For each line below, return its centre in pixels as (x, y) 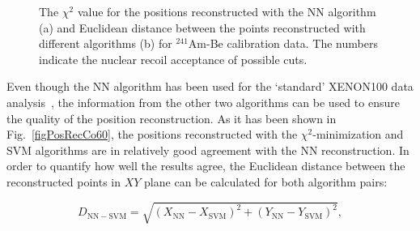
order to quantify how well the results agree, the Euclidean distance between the (206, 166)
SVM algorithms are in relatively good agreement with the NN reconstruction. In (208, 150)
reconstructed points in (64, 181)
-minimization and (358, 134)
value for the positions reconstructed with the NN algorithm (227, 11)
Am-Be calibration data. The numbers (283, 43)
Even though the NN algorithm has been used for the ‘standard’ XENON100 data (210, 86)
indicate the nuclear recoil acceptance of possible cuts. (173, 59)
